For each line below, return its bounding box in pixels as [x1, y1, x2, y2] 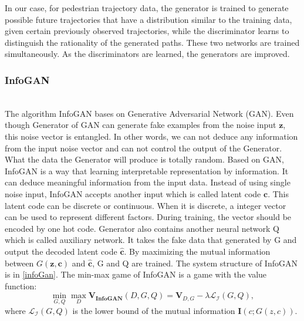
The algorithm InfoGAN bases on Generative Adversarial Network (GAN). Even [5, 107, 294, 119]
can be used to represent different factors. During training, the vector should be [5, 211, 292, 223]
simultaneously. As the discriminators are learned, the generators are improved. [5, 48, 290, 60]
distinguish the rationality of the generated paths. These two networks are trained [5, 36, 300, 48]
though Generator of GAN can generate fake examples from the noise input [5, 119, 276, 131]
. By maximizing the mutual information [124, 245, 271, 257]
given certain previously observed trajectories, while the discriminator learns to [5, 25, 289, 37]
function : [5, 279, 37, 292]
